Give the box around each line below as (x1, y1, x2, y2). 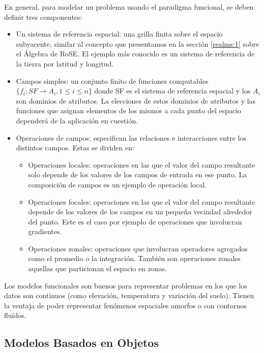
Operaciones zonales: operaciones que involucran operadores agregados (28, 243, 248, 253)
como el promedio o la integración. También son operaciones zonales (28, 253, 241, 264)
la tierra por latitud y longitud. (16, 58, 114, 69)
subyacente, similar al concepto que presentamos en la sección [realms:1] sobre (16, 38, 259, 49)
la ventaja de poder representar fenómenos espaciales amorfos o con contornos (4, 300, 247, 310)
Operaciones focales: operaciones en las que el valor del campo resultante (28, 196, 255, 207)
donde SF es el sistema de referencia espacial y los (94, 85, 251, 96)
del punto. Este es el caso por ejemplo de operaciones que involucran (28, 216, 242, 227)
